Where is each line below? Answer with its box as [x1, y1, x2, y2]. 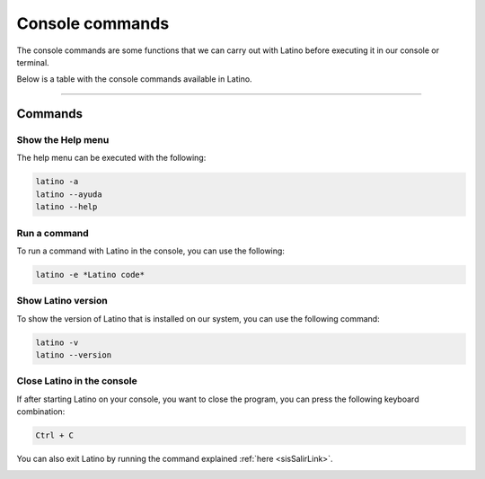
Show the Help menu [16, 134, 110, 146]
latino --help [35, 202, 98, 212]
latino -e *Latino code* [35, 270, 145, 279]
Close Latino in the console [16, 375, 138, 387]
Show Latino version [16, 295, 108, 307]
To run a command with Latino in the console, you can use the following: [16, 245, 285, 256]
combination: [16, 406, 66, 417]
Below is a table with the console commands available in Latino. [16, 74, 252, 84]
